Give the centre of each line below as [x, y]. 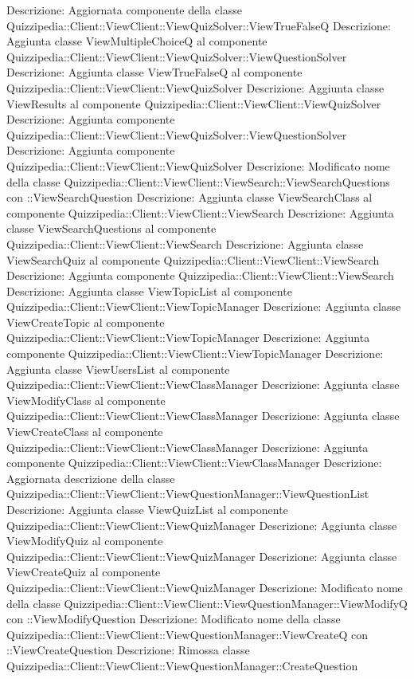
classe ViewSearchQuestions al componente [111, 228]
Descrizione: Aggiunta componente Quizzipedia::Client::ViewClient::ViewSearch [200, 275]
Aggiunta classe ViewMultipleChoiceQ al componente [137, 41]
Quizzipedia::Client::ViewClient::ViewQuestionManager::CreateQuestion [182, 665]
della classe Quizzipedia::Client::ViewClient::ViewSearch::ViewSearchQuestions [198, 181]
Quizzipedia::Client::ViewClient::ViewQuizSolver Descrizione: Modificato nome [198, 165]
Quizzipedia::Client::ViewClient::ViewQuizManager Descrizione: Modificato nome [205, 587]
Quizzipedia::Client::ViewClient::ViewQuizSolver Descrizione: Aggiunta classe [195, 87]
